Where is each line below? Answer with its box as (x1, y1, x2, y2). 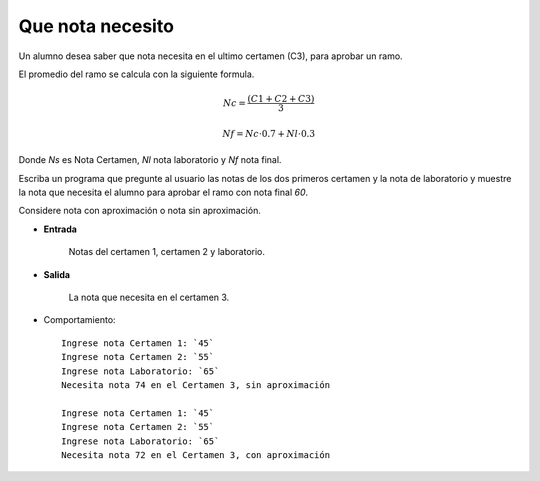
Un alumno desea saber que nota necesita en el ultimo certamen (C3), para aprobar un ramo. (18, 50, 404, 62)
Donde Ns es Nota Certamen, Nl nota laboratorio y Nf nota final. (18, 154, 282, 166)
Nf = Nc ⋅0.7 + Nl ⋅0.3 (222, 128, 315, 139)
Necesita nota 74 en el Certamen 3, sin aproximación (61, 380, 330, 390)
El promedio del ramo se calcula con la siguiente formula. (18, 68, 255, 80)
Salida (43, 268, 70, 280)
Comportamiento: (43, 314, 116, 326)
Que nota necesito (18, 15, 175, 37)
